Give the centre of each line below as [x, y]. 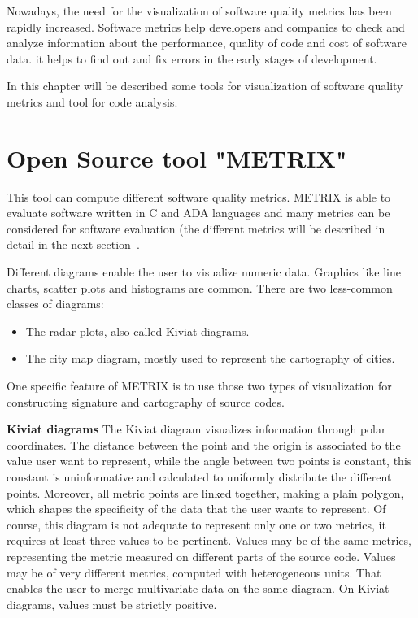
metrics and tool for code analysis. [92, 101]
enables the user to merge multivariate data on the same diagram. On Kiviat [198, 588]
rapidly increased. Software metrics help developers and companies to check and [206, 26]
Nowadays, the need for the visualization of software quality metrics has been [199, 11]
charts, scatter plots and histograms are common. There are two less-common [200, 287]
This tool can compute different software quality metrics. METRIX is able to [199, 196]
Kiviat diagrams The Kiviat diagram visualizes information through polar [196, 429]
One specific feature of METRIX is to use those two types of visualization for [199, 386]
